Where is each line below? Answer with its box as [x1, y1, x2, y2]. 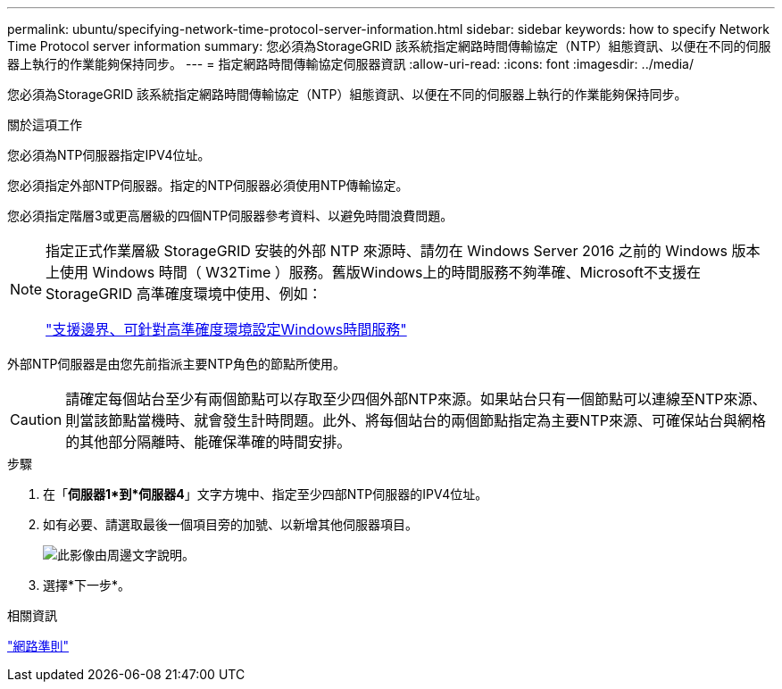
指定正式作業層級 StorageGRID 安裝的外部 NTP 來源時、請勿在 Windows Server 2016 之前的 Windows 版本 [46, 242, 761, 260]
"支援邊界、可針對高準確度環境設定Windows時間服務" [46, 320, 407, 338]
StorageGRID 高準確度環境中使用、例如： [46, 285, 322, 303]
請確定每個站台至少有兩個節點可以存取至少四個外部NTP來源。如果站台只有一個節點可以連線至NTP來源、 [65, 390, 767, 408]
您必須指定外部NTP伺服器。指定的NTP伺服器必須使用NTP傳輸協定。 [7, 178, 409, 193]
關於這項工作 [7, 117, 82, 132]
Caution [10, 411, 62, 428]
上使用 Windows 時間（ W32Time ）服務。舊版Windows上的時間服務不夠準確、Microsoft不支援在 [46, 263, 701, 281]
